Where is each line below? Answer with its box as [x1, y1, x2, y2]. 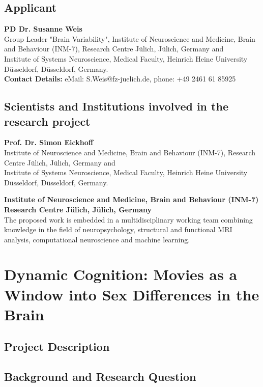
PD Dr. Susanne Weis [4, 23, 82, 34]
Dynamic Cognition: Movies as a [4, 264, 238, 285]
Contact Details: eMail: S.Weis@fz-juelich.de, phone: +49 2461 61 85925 [4, 73, 236, 84]
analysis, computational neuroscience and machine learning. [4, 234, 190, 244]
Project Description [4, 339, 110, 354]
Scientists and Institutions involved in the [4, 98, 228, 114]
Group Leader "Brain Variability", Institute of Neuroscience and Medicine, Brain [4, 33, 255, 44]
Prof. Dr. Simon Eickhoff [4, 137, 94, 148]
